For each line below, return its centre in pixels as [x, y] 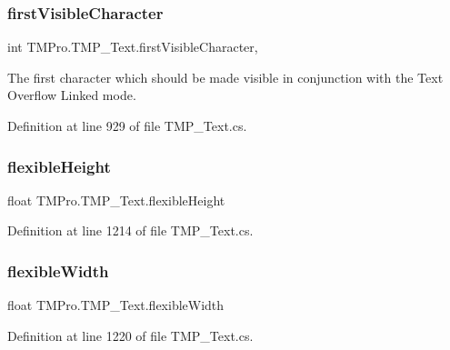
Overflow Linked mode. [72, 95]
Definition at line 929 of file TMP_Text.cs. [127, 125]
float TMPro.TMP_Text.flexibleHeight [116, 200]
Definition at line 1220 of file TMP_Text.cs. [130, 335]
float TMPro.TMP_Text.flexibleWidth [116, 305]
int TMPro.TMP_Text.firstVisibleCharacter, [133, 47]
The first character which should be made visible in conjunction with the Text [225, 77]
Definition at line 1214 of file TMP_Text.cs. [130, 230]
